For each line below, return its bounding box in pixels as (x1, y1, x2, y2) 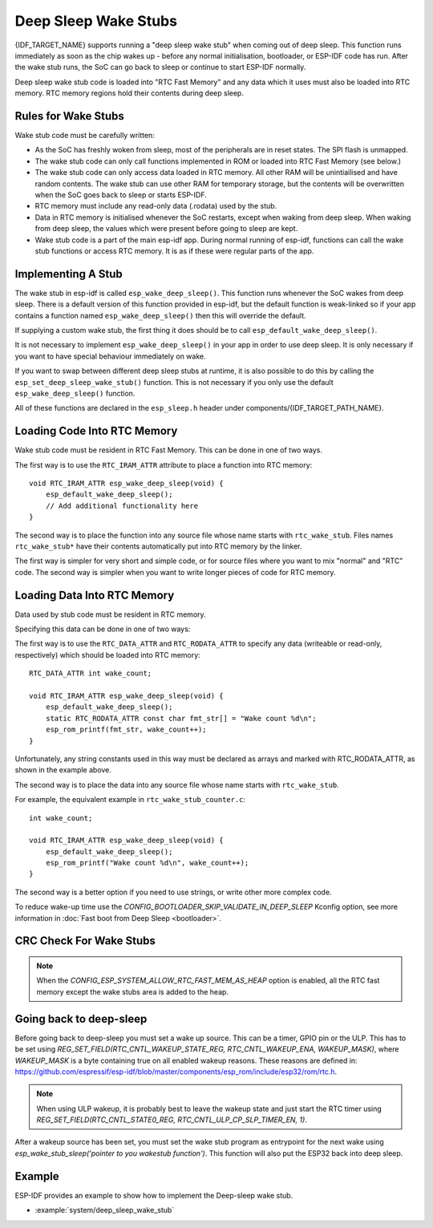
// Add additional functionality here (45, 501, 199, 510)
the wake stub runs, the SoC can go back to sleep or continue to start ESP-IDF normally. (14, 63, 306, 72)
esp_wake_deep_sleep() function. (14, 388, 136, 398)
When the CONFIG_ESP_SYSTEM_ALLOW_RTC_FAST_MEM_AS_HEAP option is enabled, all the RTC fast (36, 975, 380, 986)
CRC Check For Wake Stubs (14, 934, 156, 948)
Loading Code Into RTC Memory (14, 424, 178, 438)
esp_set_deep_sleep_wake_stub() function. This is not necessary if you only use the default (14, 377, 334, 387)
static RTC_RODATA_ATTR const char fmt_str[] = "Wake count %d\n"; (45, 714, 317, 723)
